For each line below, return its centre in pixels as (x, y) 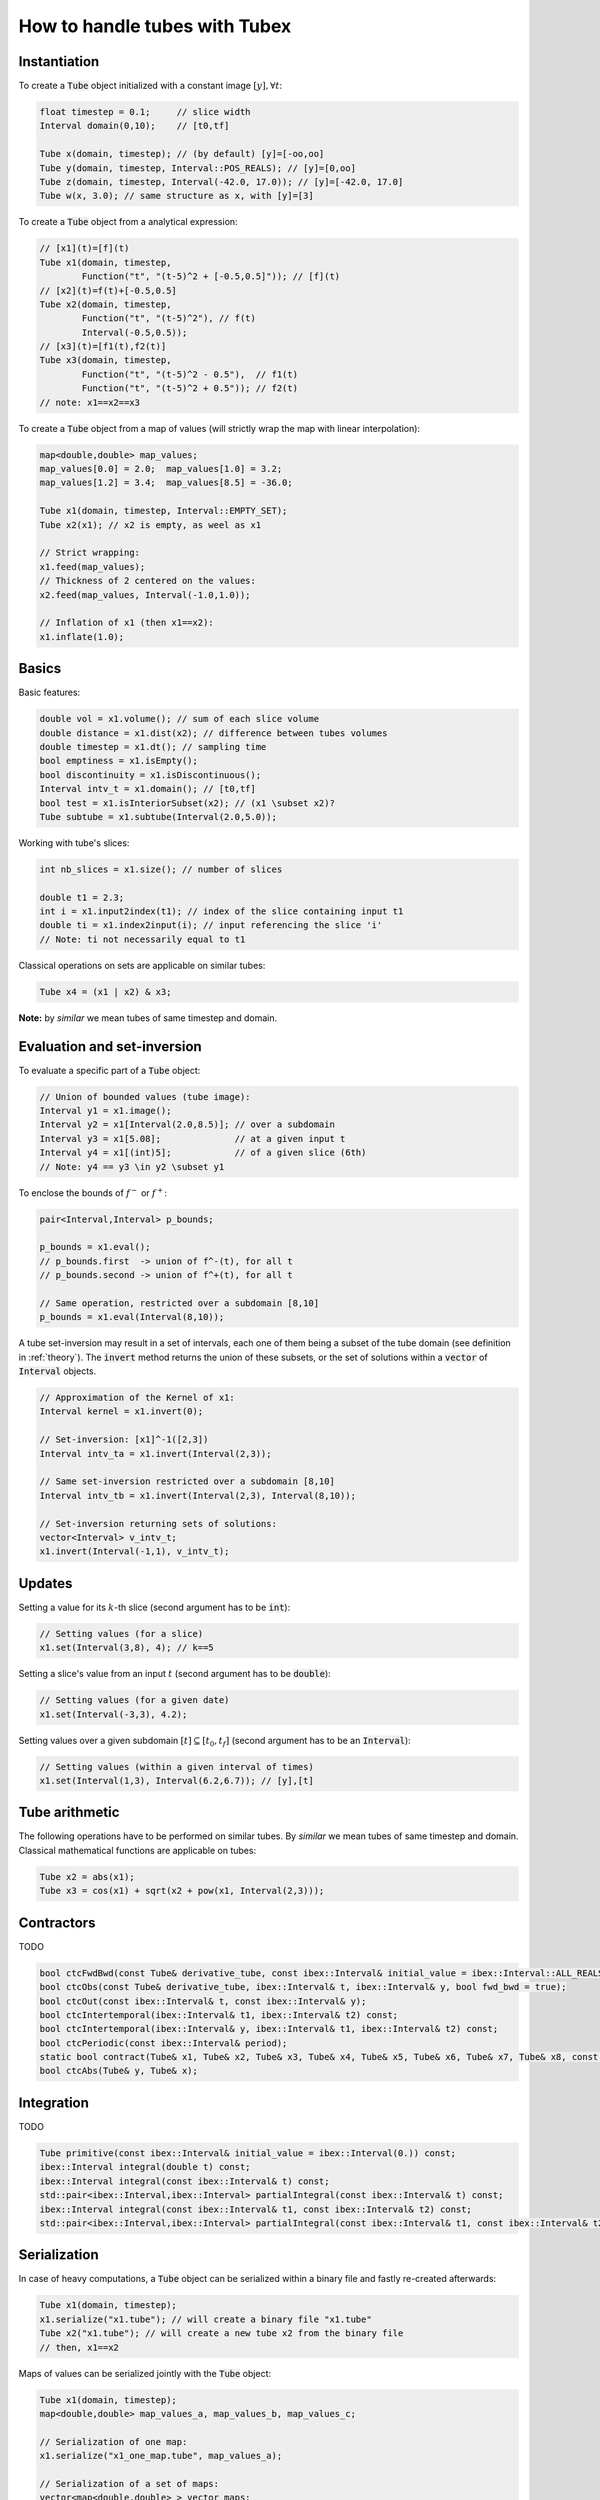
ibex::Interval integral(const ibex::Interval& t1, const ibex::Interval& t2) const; (255, 2209)
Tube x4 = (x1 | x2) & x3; (105, 991)
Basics (40, 668)
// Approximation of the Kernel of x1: (137, 1398)
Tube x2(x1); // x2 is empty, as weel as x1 (150, 524)
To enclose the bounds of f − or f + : (93, 1192)
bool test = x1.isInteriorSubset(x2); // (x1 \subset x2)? (187, 803)
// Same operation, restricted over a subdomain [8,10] (179, 1303)
